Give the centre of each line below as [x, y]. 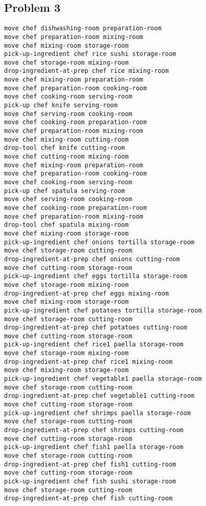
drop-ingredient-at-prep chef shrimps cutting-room [94, 430]
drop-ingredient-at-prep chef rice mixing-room [87, 71]
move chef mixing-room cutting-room [66, 139]
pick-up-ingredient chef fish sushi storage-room [90, 481]
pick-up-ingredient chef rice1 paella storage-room [94, 345]
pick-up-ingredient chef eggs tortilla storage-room [96, 276]
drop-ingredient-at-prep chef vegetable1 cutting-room [99, 396]
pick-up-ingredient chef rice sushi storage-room [90, 54]
